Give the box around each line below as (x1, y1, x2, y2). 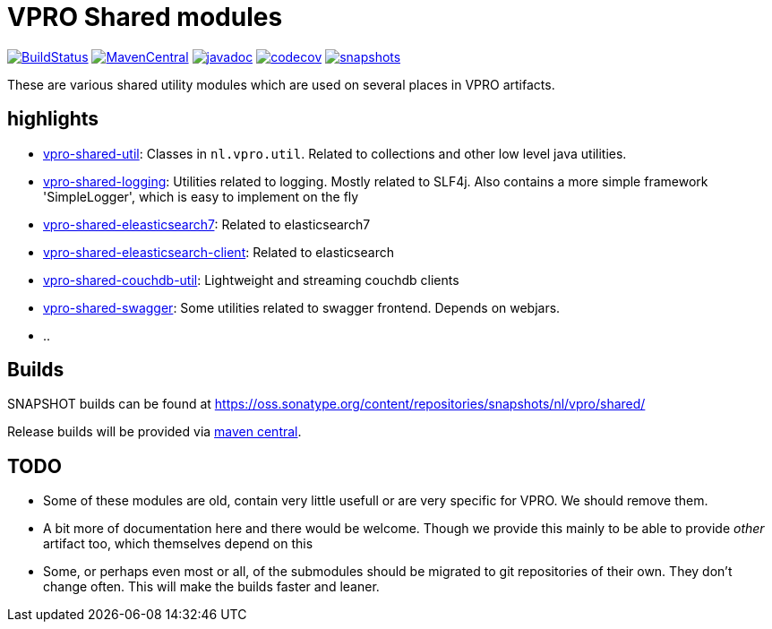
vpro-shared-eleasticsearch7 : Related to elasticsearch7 (43, 216, 371, 232)
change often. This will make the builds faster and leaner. (43, 579, 380, 595)
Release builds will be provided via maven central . (7, 424, 302, 440)
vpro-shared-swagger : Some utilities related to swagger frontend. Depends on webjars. (43, 299, 561, 315)
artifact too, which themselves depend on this (43, 536, 313, 552)
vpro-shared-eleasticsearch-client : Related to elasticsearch (43, 244, 394, 260)
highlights (7, 108, 99, 131)
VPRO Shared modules (7, 2, 283, 32)
